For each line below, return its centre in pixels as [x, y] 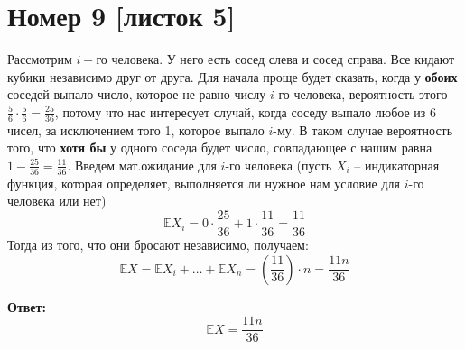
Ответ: [27, 306]
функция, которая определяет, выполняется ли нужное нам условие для [204, 183]
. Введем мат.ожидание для [142, 165]
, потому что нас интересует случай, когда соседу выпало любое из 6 [246, 111]
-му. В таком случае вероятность [363, 129]
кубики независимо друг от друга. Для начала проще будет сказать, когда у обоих [232, 76]
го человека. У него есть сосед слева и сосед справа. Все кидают [275, 59]
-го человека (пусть [279, 165]
